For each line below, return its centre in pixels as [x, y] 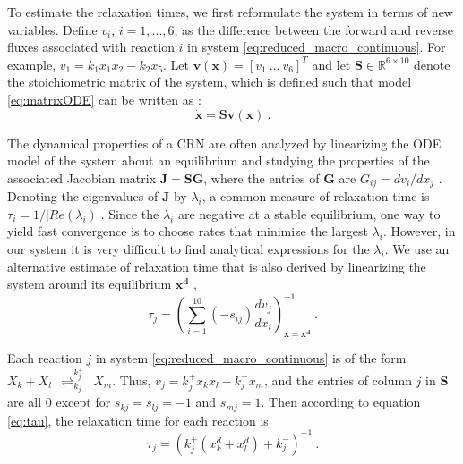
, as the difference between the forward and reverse [313, 29]
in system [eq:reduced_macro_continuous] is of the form [251, 358]
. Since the [130, 213]
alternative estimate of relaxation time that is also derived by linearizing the [217, 266]
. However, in [419, 231]
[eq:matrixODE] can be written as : [104, 99]
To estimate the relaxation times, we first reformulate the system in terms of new [230, 12]
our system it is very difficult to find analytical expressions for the [189, 248]
